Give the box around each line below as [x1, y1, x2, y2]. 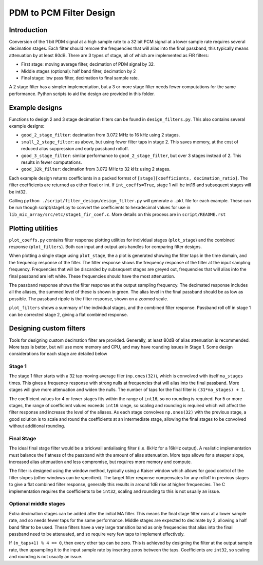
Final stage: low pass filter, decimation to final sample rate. [21, 75, 139, 81]
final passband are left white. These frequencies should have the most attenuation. [9, 273, 175, 279]
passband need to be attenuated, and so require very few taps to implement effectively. [9, 531, 185, 537]
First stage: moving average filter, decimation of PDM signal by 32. [21, 61, 155, 67]
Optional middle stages [9, 500, 65, 507]
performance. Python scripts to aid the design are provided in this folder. [9, 91, 155, 97]
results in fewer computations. [21, 159, 82, 165]
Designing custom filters [9, 324, 86, 332]
